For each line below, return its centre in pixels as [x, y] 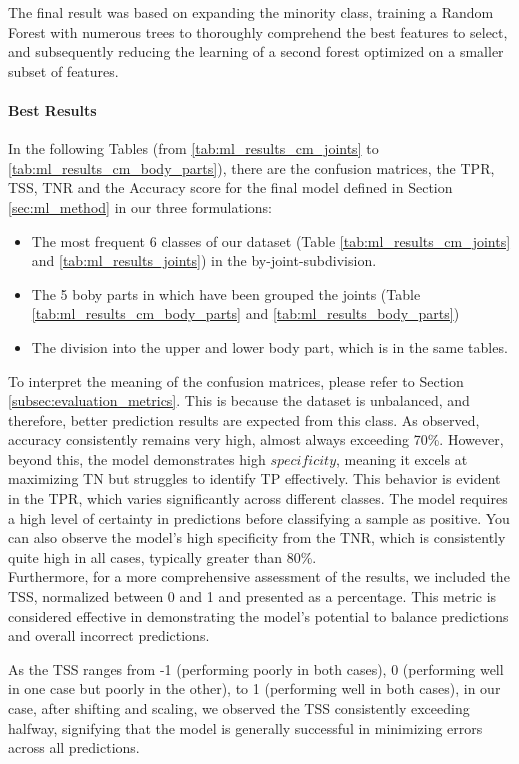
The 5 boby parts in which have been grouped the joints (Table [226, 293]
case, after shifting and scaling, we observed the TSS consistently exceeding [239, 708]
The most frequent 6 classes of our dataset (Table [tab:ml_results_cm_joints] [271, 240]
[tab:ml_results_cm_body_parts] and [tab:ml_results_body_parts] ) [245, 313]
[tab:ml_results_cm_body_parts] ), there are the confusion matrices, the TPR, [251, 167]
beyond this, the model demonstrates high [137, 458]
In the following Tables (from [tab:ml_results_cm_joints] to [193, 148]
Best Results [52, 109]
